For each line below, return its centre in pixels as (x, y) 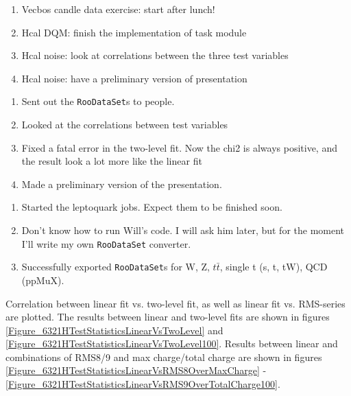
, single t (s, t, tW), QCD (274, 267)
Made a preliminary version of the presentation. (122, 184)
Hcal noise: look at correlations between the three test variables (155, 55)
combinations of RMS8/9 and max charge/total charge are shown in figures (164, 357)
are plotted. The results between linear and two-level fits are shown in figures (168, 317)
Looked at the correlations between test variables (125, 125)
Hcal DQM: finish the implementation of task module (134, 32)
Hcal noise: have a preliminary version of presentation (134, 78)
